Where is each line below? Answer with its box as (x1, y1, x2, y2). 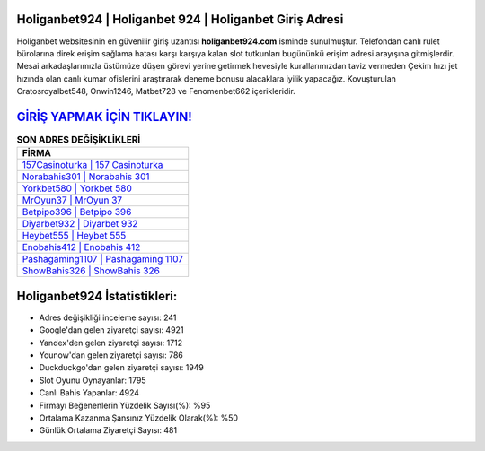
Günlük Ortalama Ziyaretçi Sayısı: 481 (39, 425, 178, 436)
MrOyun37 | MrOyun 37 (22, 194, 123, 206)
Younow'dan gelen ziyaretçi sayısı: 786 (39, 350, 183, 360)
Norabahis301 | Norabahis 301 (22, 170, 150, 183)
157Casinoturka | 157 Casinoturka (22, 159, 163, 171)
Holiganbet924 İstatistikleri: (16, 288, 178, 304)
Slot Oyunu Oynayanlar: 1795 (39, 375, 147, 386)
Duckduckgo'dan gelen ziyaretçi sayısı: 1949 (39, 362, 204, 373)
